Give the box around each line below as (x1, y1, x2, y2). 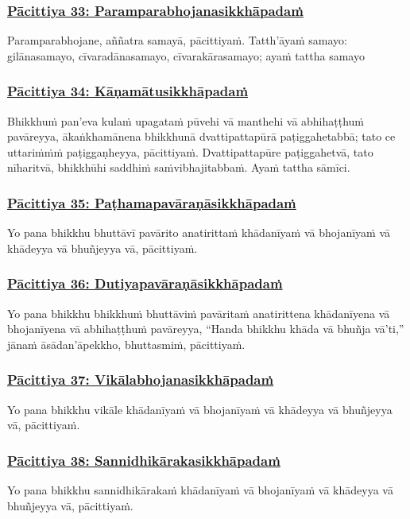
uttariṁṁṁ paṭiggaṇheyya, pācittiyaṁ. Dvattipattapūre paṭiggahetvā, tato (7, 143, 373, 160)
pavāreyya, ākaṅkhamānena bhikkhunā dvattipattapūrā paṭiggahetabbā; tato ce (7, 128, 396, 145)
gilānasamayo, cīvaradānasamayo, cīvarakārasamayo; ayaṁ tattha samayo (7, 47, 365, 64)
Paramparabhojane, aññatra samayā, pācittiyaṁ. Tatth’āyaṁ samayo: (7, 32, 347, 48)
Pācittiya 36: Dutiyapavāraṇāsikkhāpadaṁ (7, 273, 283, 293)
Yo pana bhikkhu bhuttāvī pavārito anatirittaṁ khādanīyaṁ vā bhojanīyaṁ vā (7, 224, 391, 241)
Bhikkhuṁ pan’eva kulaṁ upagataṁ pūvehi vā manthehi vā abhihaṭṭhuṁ (7, 112, 365, 129)
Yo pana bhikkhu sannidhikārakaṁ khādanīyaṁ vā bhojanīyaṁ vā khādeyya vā (7, 482, 393, 498)
